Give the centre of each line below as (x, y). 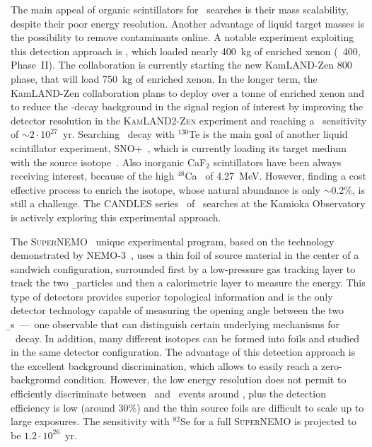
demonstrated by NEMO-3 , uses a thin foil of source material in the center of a (185, 255)
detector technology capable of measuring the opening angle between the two (178, 310)
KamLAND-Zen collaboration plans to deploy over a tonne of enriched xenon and (187, 92)
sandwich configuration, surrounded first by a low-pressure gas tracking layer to (183, 268)
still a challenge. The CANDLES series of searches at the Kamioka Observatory (188, 203)
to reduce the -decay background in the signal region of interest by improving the (187, 106)
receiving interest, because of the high (93, 176)
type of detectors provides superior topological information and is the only (172, 296)
